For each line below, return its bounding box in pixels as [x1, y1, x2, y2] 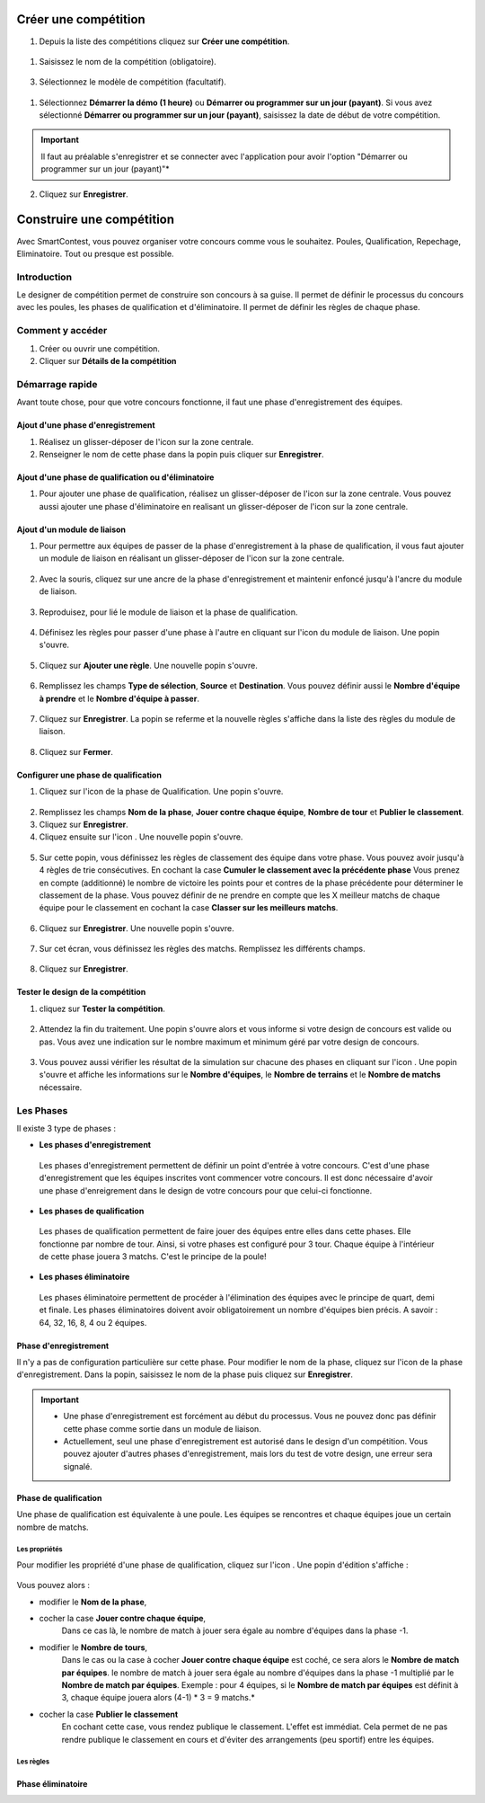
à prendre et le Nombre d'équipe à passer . [39, 693, 199, 704]
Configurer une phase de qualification [16, 769, 162, 780]
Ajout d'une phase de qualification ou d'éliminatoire [16, 472, 215, 483]
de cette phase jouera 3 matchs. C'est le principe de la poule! [39, 1251, 267, 1262]
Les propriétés [16, 1545, 63, 1554]
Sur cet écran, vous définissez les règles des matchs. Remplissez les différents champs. [39, 944, 366, 955]
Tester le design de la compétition [16, 987, 146, 998]
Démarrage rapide [16, 377, 98, 390]
